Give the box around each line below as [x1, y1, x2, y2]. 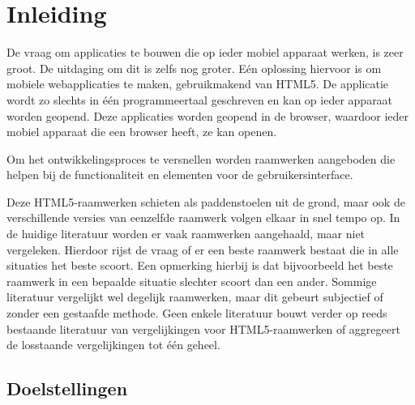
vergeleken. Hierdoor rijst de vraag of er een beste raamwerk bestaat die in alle [6, 241, 399, 258]
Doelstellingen [6, 376, 128, 401]
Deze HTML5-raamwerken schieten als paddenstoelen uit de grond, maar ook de [6, 193, 405, 210]
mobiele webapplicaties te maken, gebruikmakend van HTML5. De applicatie [6, 75, 389, 92]
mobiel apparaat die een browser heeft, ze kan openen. [6, 123, 277, 140]
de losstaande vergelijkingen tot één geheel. [6, 336, 220, 353]
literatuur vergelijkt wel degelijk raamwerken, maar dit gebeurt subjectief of [6, 288, 383, 305]
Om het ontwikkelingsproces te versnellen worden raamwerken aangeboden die [6, 150, 396, 167]
